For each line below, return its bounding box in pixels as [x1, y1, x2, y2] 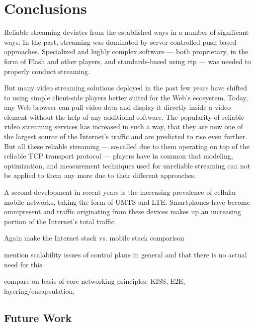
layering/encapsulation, [4, 285, 75, 296]
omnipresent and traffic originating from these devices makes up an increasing [4, 206, 241, 217]
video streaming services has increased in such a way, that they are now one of [4, 121, 243, 132]
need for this [4, 259, 42, 269]
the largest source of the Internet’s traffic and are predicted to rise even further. [4, 131, 248, 142]
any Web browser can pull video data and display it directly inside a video [4, 102, 231, 112]
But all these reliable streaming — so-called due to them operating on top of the [4, 141, 250, 151]
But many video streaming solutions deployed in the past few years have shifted [4, 82, 248, 93]
